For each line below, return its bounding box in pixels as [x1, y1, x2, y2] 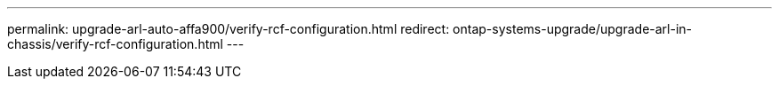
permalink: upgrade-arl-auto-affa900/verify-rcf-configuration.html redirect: [7, 21, 450, 36]
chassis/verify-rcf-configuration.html [7, 36, 223, 51]
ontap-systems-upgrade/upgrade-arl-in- [453, 21, 693, 36]
